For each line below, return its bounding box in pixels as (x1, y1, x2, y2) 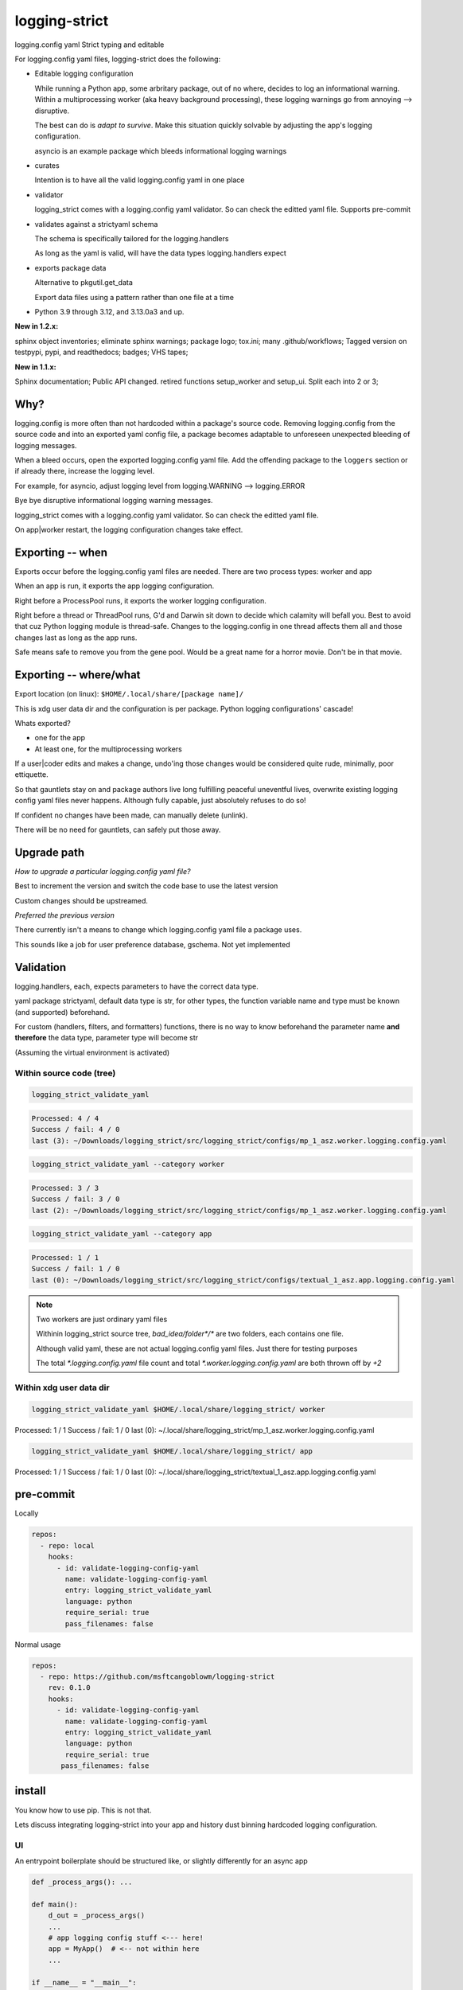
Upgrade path (14, 845, 85, 859)
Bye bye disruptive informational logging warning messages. (14, 496, 213, 505)
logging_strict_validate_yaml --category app (31, 1230, 212, 1239)
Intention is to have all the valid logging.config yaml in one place (34, 175, 245, 185)
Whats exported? (14, 718, 71, 728)
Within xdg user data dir (14, 1382, 111, 1393)
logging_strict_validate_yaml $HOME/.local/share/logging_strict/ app (31, 1446, 313, 1456)
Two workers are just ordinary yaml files (36, 1314, 168, 1324)
